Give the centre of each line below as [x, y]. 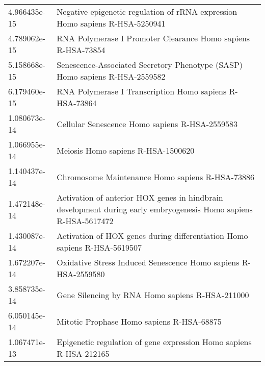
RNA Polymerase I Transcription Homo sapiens [142, 91]
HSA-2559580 [81, 274]
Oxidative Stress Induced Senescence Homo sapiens [148, 262]
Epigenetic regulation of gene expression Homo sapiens [154, 342]
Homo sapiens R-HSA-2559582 [111, 76]
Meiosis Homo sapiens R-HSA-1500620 [126, 150]
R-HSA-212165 [83, 353]
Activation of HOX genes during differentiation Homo [152, 236]
